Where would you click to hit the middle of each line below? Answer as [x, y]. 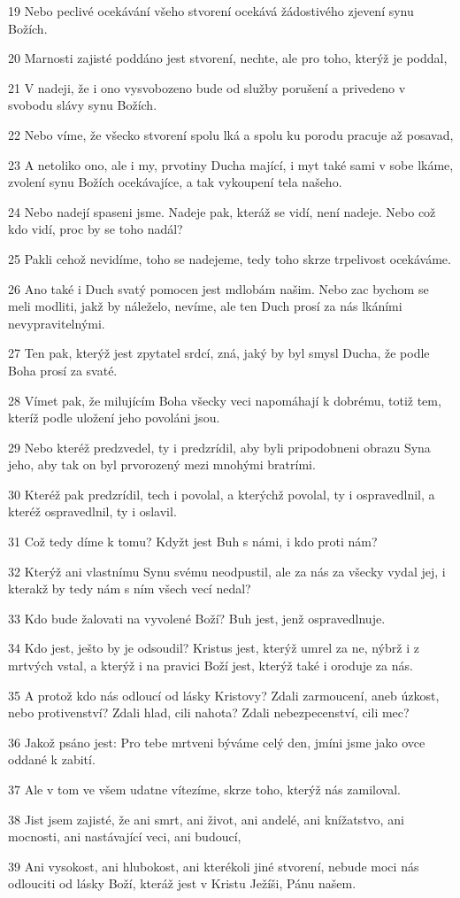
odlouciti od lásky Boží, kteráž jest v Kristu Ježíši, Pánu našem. [182, 883]
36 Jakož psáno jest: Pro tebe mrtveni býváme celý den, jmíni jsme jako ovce [217, 742]
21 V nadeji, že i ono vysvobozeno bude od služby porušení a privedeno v [207, 87]
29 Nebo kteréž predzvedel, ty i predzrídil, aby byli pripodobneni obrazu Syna [219, 447]
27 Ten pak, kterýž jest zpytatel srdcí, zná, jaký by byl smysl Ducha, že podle [219, 353]
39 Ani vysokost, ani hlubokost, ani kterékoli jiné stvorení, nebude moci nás [214, 866]
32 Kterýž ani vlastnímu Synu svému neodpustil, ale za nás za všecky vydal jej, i [227, 571]
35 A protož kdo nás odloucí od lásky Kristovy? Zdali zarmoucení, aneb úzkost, [224, 695]
